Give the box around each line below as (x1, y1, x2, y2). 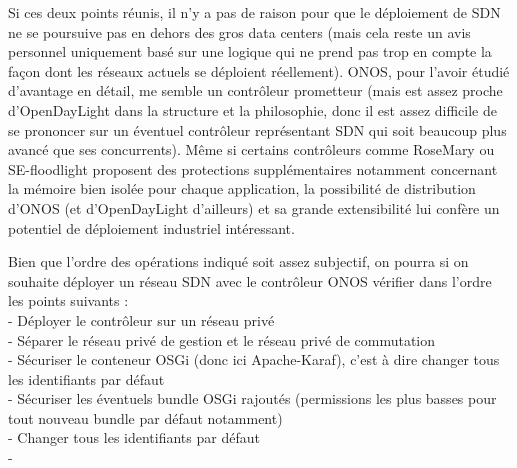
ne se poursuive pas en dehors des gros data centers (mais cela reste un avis (8, 21, 471, 42)
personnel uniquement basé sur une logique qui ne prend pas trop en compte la (8, 41, 492, 62)
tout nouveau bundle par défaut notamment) (8, 407, 283, 428)
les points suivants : (8, 290, 129, 311)
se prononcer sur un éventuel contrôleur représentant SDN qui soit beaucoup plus (8, 119, 507, 140)
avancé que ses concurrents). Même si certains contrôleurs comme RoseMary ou (8, 139, 495, 160)
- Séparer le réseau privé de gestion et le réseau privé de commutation (8, 329, 436, 350)
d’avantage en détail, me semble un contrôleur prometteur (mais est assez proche (8, 80, 503, 101)
